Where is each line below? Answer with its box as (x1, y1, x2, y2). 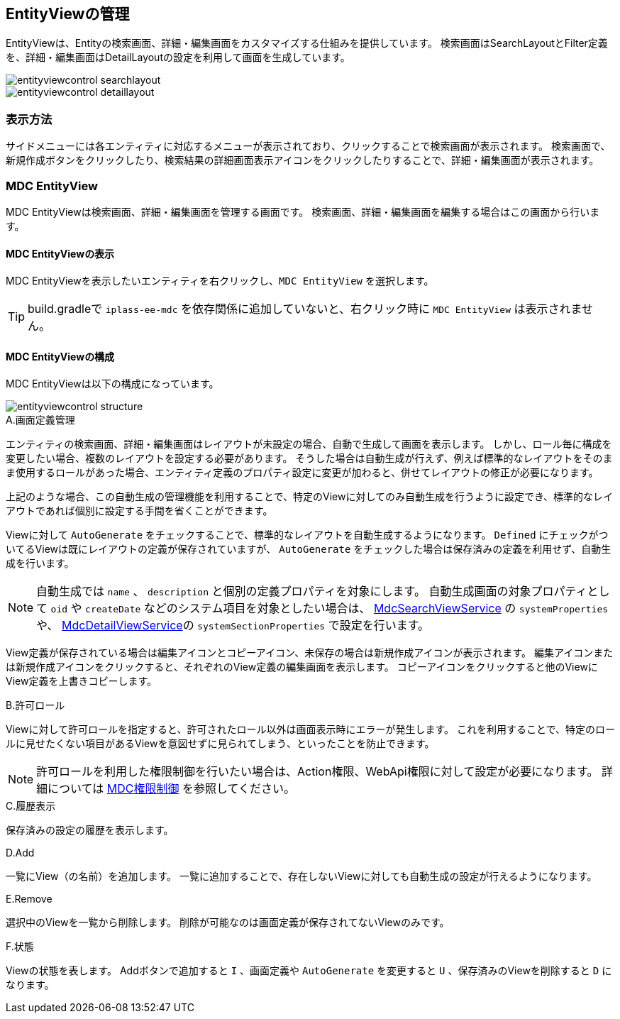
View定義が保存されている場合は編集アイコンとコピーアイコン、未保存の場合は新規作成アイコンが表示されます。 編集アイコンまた (6, 646, 614, 659)
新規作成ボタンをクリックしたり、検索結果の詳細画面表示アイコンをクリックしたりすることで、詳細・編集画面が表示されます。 (6, 154, 599, 167)
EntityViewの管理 (6, 5, 130, 23)
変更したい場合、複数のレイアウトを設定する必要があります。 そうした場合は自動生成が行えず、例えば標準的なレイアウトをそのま (6, 452, 613, 465)
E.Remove (6, 893, 52, 905)
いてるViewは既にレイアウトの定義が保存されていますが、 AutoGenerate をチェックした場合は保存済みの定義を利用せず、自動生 (6, 543, 611, 556)
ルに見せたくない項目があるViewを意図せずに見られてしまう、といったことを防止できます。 (6, 737, 435, 750)
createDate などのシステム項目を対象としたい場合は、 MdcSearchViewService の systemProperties (85, 601, 609, 616)
